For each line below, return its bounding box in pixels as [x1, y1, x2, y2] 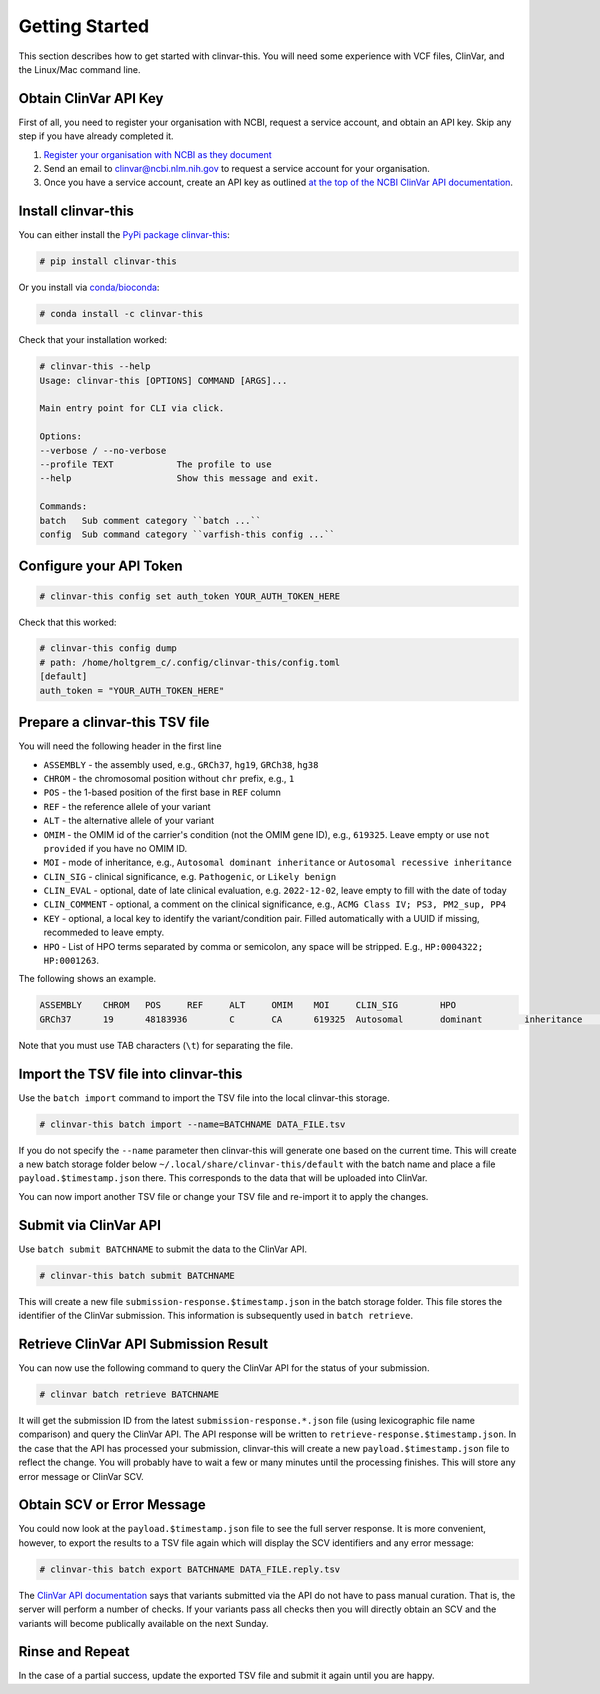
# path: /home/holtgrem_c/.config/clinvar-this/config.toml [39, 656, 341, 668]
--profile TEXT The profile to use [39, 458, 272, 470]
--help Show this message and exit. [39, 473, 320, 484]
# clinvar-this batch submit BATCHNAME [39, 1270, 235, 1281]
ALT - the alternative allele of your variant [43, 815, 215, 827]
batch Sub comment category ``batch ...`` [39, 515, 262, 526]
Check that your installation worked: [18, 334, 168, 346]
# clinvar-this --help [39, 361, 151, 372]
